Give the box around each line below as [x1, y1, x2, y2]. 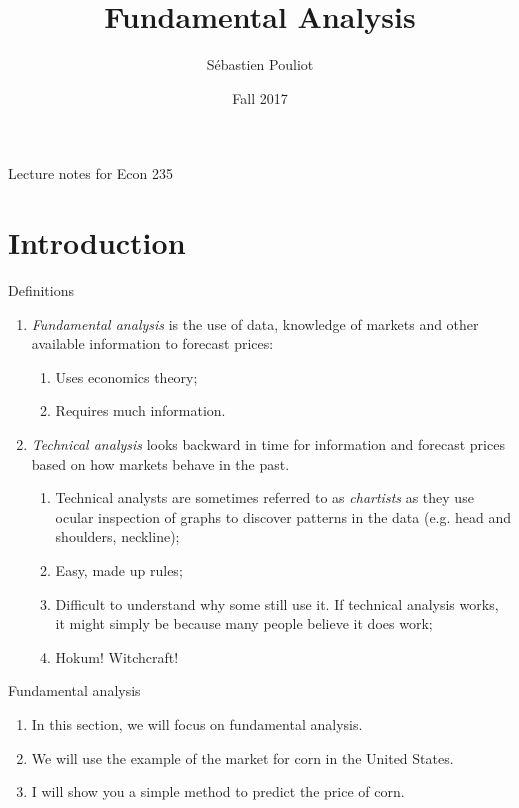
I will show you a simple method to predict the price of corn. [31, 781, 405, 802]
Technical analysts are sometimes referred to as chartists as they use [55, 487, 474, 508]
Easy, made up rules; [55, 559, 183, 580]
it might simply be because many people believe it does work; [55, 613, 433, 634]
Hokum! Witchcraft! [55, 646, 179, 667]
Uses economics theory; [55, 366, 198, 387]
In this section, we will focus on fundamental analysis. [31, 713, 363, 734]
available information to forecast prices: [31, 333, 274, 354]
